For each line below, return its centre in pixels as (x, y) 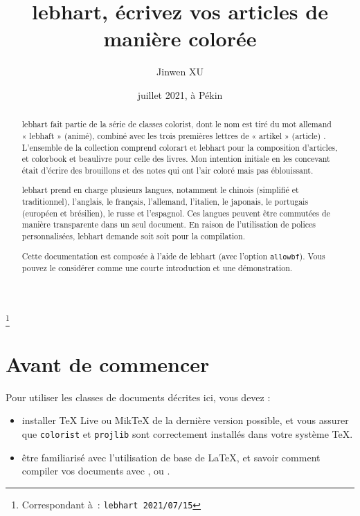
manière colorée (180, 38)
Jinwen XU (180, 72)
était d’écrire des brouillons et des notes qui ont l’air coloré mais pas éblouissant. (168, 170)
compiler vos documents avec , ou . (96, 471)
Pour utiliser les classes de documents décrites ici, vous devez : (138, 397)
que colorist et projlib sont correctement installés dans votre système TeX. (187, 434)
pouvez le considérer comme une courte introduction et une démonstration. (157, 267)
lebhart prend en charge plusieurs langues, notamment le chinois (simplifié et (160, 190)
